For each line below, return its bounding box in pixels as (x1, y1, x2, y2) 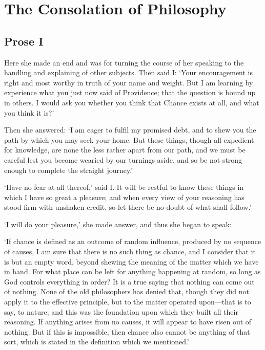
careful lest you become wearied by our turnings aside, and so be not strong (4, 154, 242, 165)
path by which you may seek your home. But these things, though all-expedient (4, 134, 254, 145)
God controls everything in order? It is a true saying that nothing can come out (4, 276, 255, 287)
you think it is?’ (4, 107, 54, 118)
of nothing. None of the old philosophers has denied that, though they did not (4, 286, 249, 297)
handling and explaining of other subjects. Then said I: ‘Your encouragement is (4, 67, 253, 78)
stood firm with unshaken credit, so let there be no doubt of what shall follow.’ (4, 202, 252, 212)
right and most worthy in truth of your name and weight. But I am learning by (4, 77, 253, 87)
